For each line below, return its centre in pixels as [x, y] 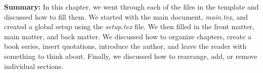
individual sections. [34, 66]
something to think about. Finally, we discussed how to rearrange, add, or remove [131, 56]
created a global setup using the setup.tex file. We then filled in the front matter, [129, 26]
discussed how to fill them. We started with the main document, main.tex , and [126, 16]
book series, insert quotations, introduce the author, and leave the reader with [125, 46]
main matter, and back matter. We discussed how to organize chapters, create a [128, 36]
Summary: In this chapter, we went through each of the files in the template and [131, 7]
